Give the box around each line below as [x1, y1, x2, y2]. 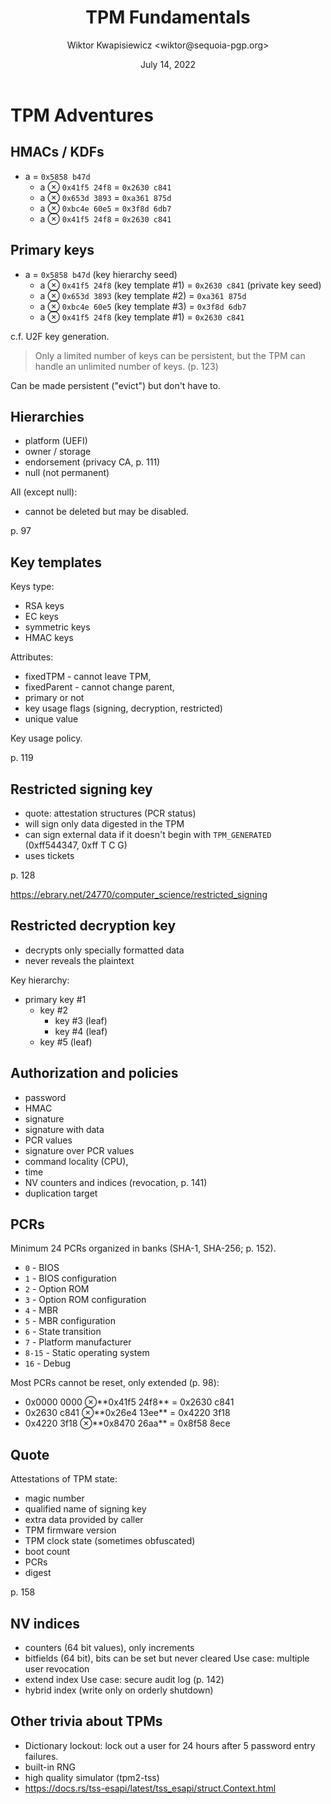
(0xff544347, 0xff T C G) [24, 839, 128, 851]
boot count [24, 1546, 71, 1558]
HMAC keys [24, 632, 74, 644]
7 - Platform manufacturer [24, 1336, 132, 1348]
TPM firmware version [24, 1524, 117, 1536]
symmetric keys [24, 621, 91, 633]
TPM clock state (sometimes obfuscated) [24, 1535, 196, 1547]
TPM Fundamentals [85, 6, 251, 29]
